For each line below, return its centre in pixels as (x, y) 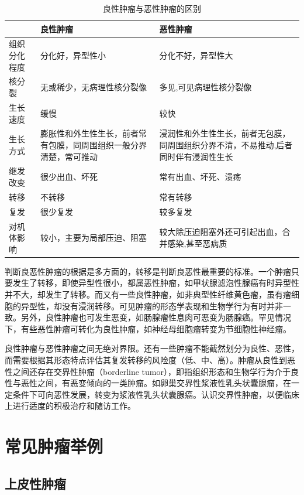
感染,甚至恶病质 (197, 243)
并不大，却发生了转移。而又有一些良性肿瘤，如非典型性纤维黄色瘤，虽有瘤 (148, 294)
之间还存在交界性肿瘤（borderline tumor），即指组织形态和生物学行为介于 (151, 371)
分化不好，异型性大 (196, 55)
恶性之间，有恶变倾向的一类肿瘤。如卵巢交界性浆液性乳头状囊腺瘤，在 (156, 383)
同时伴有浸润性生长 (196, 156)
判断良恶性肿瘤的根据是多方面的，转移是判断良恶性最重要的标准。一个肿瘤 (148, 271)
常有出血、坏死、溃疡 (200, 177)
